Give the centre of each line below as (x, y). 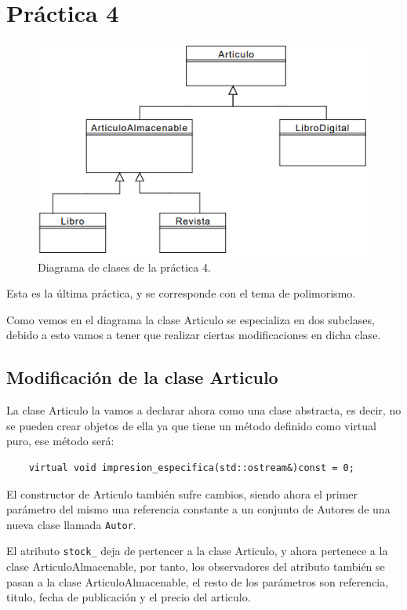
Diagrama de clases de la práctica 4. (124, 267)
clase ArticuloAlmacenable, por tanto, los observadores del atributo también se (196, 566)
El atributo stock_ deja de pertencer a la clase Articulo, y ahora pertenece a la (197, 551)
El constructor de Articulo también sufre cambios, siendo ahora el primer (182, 493)
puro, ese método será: (60, 441)
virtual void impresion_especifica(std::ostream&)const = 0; (191, 468)
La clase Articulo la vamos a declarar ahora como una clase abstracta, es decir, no (204, 410)
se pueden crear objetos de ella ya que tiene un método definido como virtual (191, 425)
